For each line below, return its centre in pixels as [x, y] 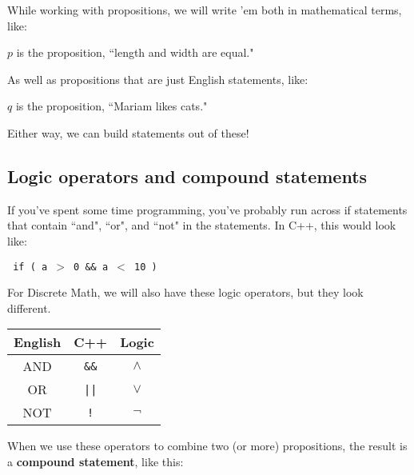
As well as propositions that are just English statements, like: [158, 79]
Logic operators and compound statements [187, 176]
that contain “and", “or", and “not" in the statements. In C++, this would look [202, 225]
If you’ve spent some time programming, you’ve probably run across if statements [207, 209]
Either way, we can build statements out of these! [128, 132]
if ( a [30, 267]
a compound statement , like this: [96, 461]
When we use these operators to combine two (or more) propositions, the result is [207, 446]
